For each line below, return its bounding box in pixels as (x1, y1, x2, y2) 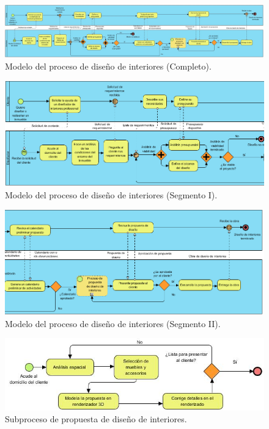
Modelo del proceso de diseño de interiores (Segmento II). (5, 317, 221, 330)
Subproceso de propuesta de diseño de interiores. (5, 413, 187, 425)
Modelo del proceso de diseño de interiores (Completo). (5, 59, 212, 72)
